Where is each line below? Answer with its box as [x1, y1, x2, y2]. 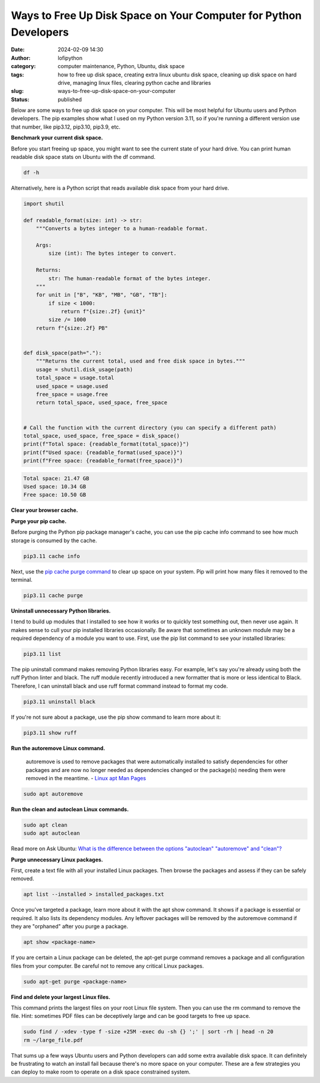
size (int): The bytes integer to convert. [48, 250, 177, 257]
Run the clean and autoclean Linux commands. [11, 806, 129, 813]
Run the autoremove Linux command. [11, 744, 105, 752]
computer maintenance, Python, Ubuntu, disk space [57, 63, 185, 70]
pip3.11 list [23, 651, 62, 658]
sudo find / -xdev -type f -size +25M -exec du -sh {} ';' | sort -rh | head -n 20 [23, 1028, 274, 1035]
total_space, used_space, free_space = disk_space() [23, 432, 180, 439]
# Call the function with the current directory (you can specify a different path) [23, 424, 277, 431]
